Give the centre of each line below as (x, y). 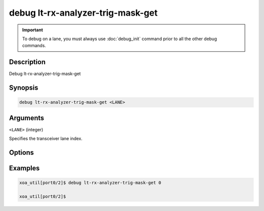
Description (27, 62)
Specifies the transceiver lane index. (46, 139)
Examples (24, 168)
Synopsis (24, 88)
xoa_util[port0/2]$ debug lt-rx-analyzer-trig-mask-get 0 (90, 183)
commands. (34, 46)
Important (33, 30)
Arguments (27, 118)
